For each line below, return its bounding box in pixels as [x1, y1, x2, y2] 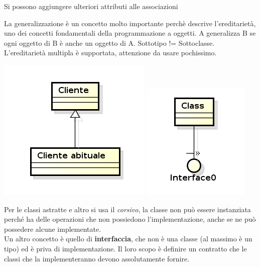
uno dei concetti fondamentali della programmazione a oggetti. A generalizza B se [4, 28, 256, 38]
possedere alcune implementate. [4, 223, 101, 234]
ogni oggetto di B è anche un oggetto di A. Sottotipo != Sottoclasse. [4, 37, 215, 48]
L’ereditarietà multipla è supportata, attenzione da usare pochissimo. [4, 47, 217, 58]
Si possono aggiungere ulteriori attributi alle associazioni [4, 1, 178, 11]
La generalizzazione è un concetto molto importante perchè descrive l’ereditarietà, [4, 18, 256, 28]
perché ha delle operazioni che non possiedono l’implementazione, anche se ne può [4, 214, 256, 224]
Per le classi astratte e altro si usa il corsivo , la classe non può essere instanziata [4, 204, 251, 214]
